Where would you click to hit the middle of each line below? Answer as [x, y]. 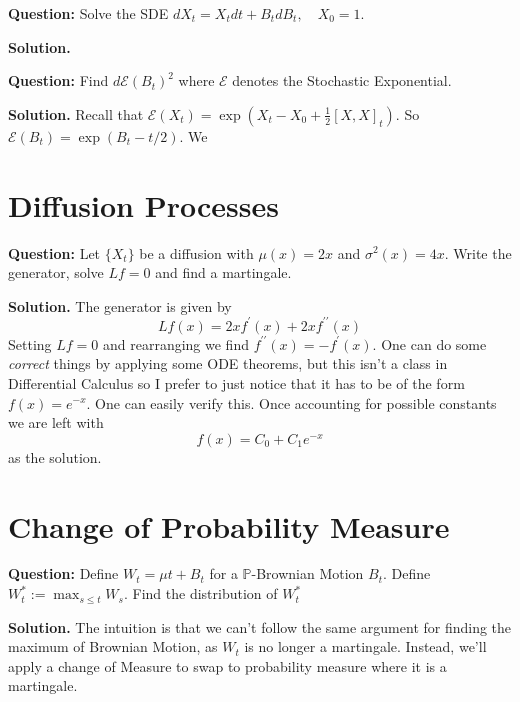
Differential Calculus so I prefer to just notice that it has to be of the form [236, 382]
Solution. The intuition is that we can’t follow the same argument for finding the [260, 626]
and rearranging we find [175, 343]
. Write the [478, 252]
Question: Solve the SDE [88, 13]
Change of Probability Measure [229, 525]
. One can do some [429, 343]
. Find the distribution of [200, 593]
